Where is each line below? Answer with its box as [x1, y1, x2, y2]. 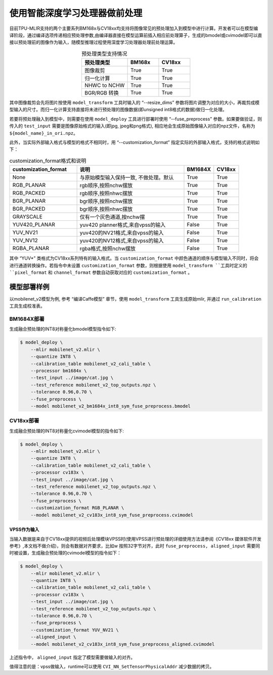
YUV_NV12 [12, 237, 38, 244]
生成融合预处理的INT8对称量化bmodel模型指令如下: [9, 326, 116, 332]
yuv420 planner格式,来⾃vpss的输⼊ [79, 221, 166, 228]
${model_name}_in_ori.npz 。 [9, 130, 78, 136]
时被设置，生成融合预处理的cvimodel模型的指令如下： [9, 550, 121, 556]
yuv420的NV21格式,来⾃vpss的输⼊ [79, 229, 164, 236]
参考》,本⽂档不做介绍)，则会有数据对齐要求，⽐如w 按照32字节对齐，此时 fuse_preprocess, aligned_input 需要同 [9, 543, 260, 549]
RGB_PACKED [12, 189, 45, 197]
